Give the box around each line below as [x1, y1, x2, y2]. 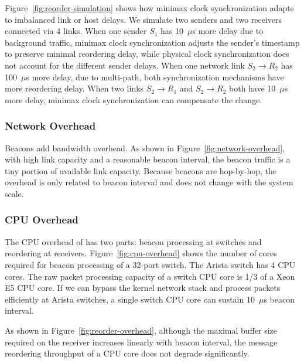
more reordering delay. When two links [5, 82, 144, 94]
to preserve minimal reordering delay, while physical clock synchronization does [5, 48, 289, 60]
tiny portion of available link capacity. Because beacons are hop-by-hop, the [5, 164, 277, 177]
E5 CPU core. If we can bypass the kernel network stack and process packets [5, 281, 281, 294]
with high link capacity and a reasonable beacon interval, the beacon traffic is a [5, 153, 291, 165]
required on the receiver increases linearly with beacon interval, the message [5, 335, 278, 348]
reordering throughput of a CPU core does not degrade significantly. [5, 347, 250, 359]
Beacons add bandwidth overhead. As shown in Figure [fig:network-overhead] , [5, 141, 285, 154]
